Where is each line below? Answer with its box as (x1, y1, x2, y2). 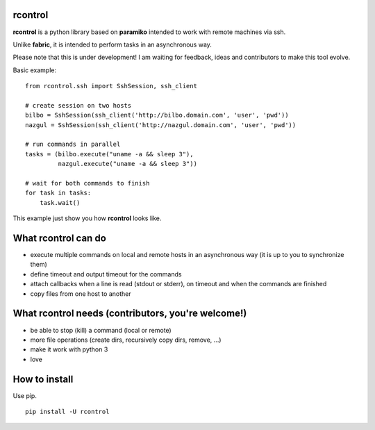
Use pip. (12, 391, 37, 399)
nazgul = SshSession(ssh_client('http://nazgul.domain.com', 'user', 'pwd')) (25, 121, 297, 129)
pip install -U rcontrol (25, 408, 110, 415)
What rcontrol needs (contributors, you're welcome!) (12, 308, 247, 320)
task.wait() (39, 199, 81, 206)
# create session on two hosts (25, 101, 132, 109)
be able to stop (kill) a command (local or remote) (30, 326, 172, 334)
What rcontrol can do (12, 232, 107, 244)
